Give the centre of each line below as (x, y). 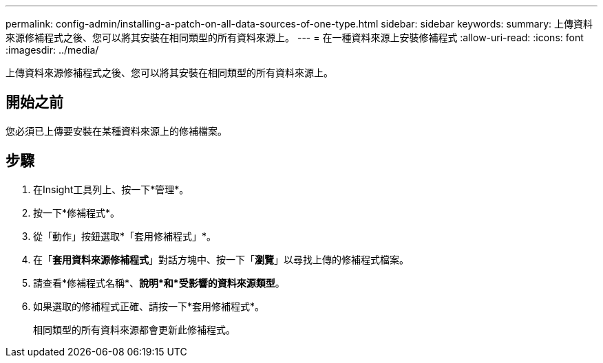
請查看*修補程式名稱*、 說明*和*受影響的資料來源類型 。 (159, 283)
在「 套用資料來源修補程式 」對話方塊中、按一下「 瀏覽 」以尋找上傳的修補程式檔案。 (221, 259)
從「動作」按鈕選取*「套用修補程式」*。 (125, 236)
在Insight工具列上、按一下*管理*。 (111, 189)
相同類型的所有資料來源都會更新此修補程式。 (134, 329)
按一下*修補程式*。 (77, 212)
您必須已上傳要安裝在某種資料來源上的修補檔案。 (116, 131)
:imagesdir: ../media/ (52, 50)
